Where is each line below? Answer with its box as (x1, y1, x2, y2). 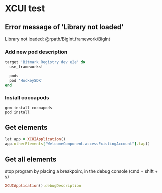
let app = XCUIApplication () (5, 136, 66, 142)
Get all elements (5, 155, 57, 163)
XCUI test (5, 3, 45, 14)
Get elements (5, 123, 48, 132)
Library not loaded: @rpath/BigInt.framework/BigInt (5, 36, 110, 42)
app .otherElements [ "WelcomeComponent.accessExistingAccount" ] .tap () (5, 141, 150, 146)
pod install (5, 110, 30, 115)
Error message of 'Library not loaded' (5, 23, 124, 31)
